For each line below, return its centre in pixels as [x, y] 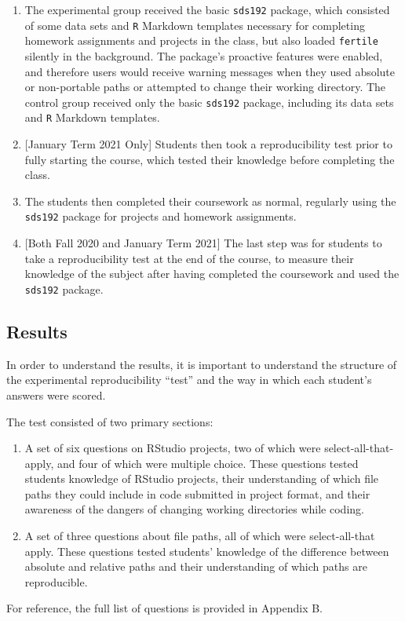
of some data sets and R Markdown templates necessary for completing [195, 25]
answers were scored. [56, 395]
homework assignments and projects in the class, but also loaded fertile [201, 40]
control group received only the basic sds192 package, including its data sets [209, 102]
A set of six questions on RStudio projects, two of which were [173, 448]
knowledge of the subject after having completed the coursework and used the [212, 274]
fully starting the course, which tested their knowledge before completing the [210, 159]
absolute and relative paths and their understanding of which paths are [196, 566]
